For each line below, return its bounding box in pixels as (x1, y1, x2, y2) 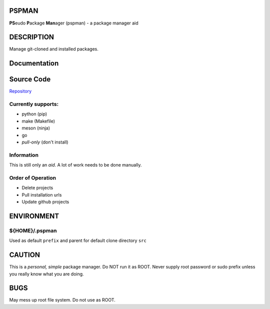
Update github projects (21, 199, 69, 205)
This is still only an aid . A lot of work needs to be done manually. (9, 162, 142, 168)
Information (9, 151, 38, 158)
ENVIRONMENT (9, 211, 59, 220)
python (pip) (21, 111, 47, 117)
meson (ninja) (21, 125, 50, 131)
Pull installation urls (21, 191, 62, 197)
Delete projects (21, 185, 53, 191)
